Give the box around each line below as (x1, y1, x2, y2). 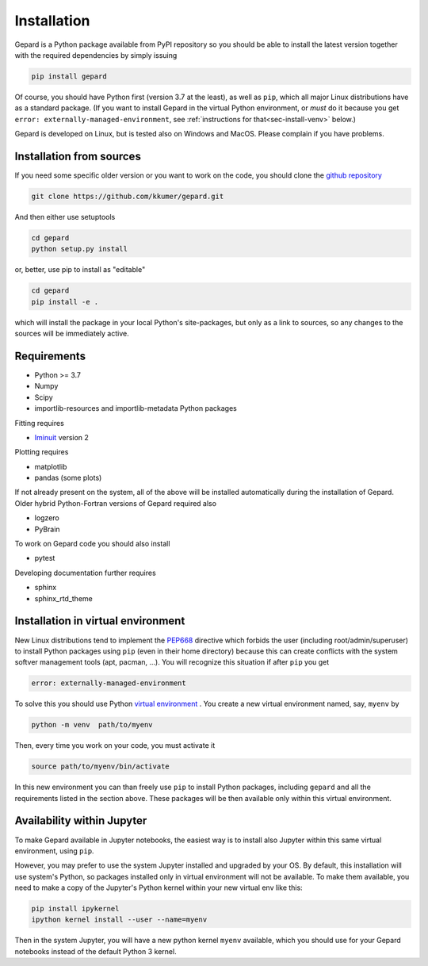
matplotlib (34, 462, 67, 471)
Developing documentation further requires (14, 568, 156, 577)
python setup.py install (31, 244, 128, 254)
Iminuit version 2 (34, 432, 89, 442)
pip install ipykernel (31, 904, 120, 914)
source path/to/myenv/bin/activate (31, 762, 170, 771)
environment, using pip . (14, 845, 94, 856)
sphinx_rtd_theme (34, 593, 93, 603)
